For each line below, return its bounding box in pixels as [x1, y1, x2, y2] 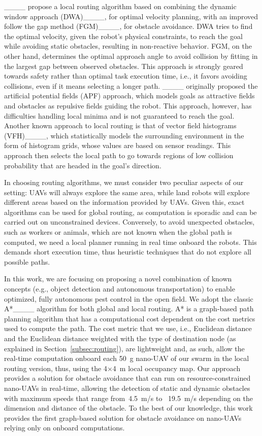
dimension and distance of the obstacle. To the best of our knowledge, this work [4, 403, 253, 413]
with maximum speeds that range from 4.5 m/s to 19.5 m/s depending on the [4, 392, 253, 403]
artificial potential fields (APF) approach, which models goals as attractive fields [4, 90, 255, 101]
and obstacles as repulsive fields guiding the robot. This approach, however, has [4, 100, 252, 111]
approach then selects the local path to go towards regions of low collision [4, 150, 234, 160]
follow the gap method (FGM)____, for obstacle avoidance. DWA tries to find [4, 21, 253, 31]
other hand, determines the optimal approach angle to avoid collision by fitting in [4, 50, 258, 61]
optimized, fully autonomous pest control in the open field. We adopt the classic [4, 293, 253, 304]
